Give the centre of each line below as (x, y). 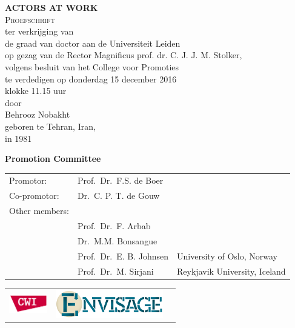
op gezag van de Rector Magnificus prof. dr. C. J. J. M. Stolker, (124, 55)
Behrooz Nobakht (38, 114)
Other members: (39, 211)
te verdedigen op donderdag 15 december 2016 (91, 79)
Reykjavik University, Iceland (231, 271)
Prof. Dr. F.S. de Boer (120, 180)
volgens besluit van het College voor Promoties (92, 66)
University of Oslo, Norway (227, 256)
